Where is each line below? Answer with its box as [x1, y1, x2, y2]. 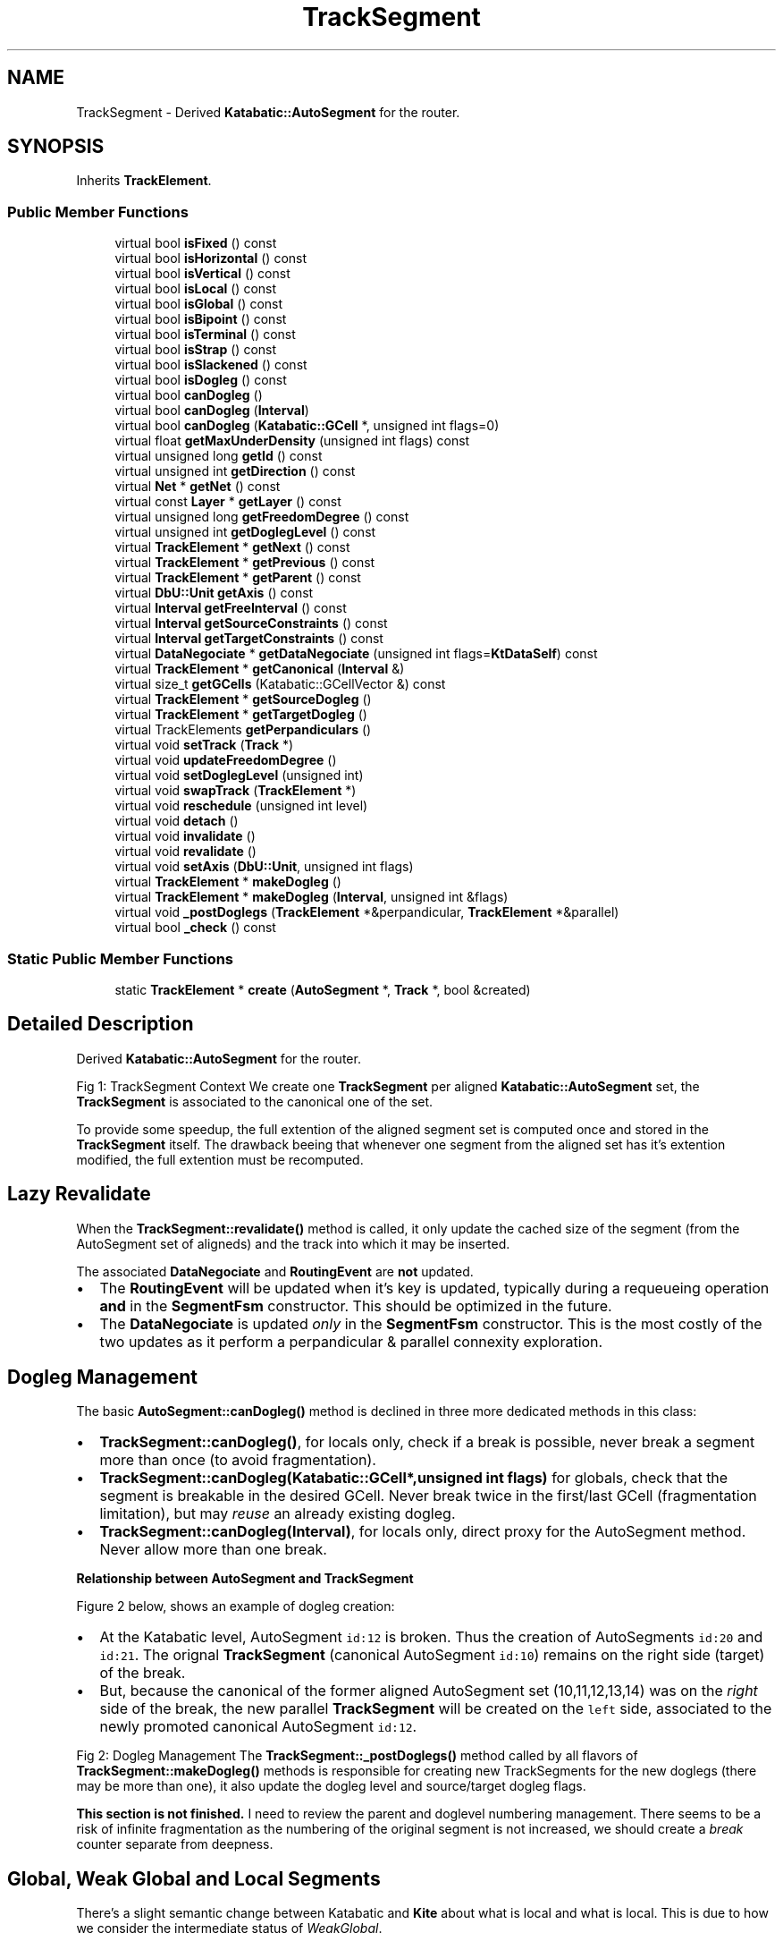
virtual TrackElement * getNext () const [114, 539, 350, 555]
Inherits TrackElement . [76, 173, 212, 189]
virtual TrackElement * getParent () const [114, 570, 361, 586]
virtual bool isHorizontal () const [114, 250, 307, 267]
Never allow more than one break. [99, 1540, 327, 1559]
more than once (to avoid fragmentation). [99, 1451, 376, 1470]
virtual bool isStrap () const [114, 342, 277, 358]
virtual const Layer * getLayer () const [114, 494, 341, 510]
